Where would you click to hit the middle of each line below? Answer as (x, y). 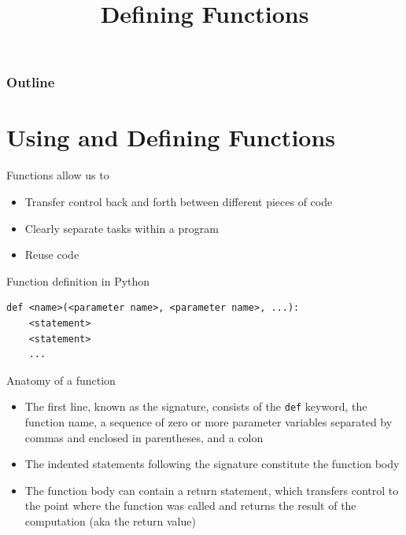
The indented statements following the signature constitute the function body (212, 464)
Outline (31, 82)
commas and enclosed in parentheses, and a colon (144, 437)
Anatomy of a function (61, 380)
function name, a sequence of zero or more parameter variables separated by (209, 422)
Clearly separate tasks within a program (122, 228)
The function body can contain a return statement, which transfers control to (212, 490)
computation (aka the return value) (110, 520)
